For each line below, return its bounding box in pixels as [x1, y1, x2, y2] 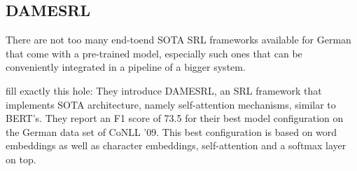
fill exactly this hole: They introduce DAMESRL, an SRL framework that [6, 83, 322, 97]
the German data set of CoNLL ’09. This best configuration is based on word [6, 124, 337, 139]
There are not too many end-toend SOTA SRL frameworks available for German [6, 32, 351, 47]
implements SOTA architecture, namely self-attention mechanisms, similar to [6, 97, 336, 111]
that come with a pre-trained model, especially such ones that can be [6, 46, 302, 60]
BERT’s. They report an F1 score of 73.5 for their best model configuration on [6, 111, 344, 125]
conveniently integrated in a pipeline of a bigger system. [6, 60, 246, 74]
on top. [6, 151, 36, 166]
